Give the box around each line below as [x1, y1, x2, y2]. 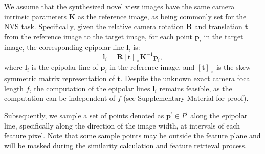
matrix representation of [39, 73, 115, 84]
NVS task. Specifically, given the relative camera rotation [4, 21, 184, 32]
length [4, 83, 24, 93]
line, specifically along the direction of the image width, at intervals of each [4, 120, 240, 131]
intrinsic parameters [4, 11, 67, 21]
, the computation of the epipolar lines [29, 83, 150, 93]
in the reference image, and [109, 62, 195, 72]
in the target [204, 31, 244, 41]
